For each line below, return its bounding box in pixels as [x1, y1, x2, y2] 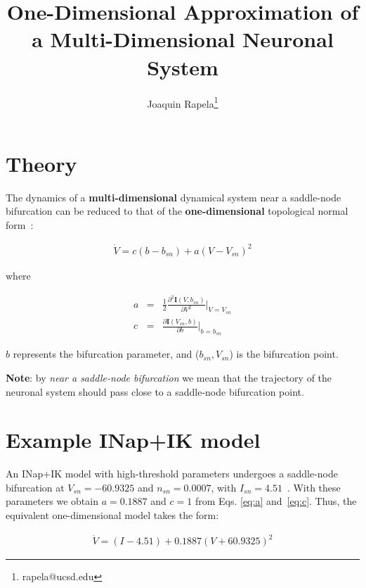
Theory [6, 149, 77, 177]
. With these [287, 480, 341, 494]
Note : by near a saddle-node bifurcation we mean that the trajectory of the [6, 370, 332, 384]
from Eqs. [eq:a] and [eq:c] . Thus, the [195, 494, 357, 508]
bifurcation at [6, 480, 65, 494]
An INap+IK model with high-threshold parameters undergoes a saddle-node [6, 466, 338, 481]
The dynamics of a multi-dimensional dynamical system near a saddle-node [6, 189, 341, 204]
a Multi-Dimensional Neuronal [32, 25, 334, 54]
